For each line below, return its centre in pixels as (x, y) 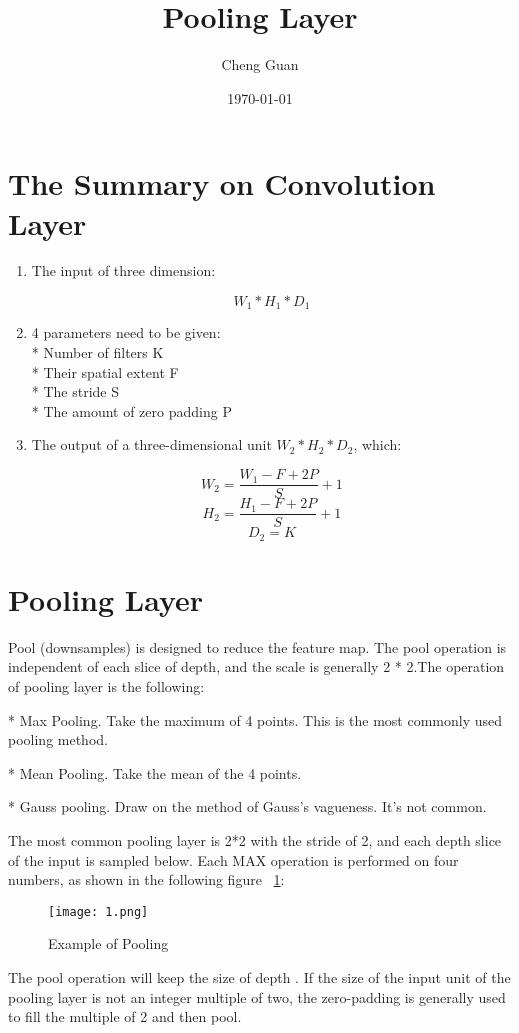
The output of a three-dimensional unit (151, 444)
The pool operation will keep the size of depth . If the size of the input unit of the (259, 976)
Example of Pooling (108, 943)
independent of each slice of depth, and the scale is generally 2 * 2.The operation (256, 666)
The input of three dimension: (123, 270)
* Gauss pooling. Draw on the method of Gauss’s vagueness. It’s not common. (247, 806)
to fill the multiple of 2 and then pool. (125, 1016)
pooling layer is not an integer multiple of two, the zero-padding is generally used (257, 996)
